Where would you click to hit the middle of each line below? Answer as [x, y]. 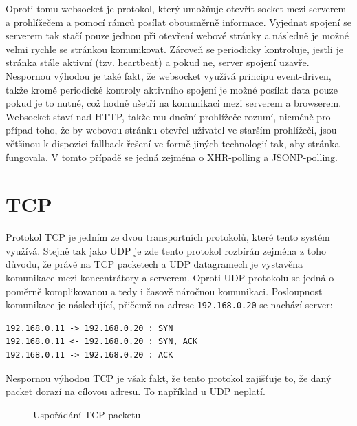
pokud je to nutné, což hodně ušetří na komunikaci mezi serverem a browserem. [174, 103]
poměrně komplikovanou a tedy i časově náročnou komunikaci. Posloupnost [164, 291]
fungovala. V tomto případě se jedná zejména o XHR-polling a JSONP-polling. [172, 157]
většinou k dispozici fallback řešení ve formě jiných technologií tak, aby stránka [173, 143]
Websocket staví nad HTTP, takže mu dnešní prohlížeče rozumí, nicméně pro [168, 116]
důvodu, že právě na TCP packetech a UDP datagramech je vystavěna [154, 264]
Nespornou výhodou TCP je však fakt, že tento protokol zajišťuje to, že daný [169, 377]
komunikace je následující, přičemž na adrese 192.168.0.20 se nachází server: [169, 305]
